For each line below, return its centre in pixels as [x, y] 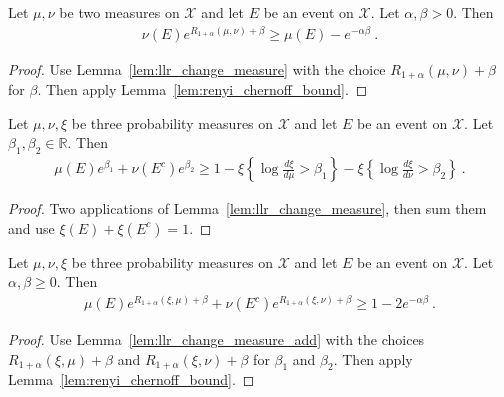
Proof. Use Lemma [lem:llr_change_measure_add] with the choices [216, 339]
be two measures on [119, 12]
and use [31, 227]
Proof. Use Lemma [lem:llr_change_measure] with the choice [197, 68]
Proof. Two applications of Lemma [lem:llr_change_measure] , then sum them [247, 208]
